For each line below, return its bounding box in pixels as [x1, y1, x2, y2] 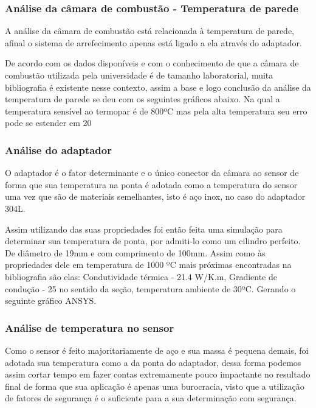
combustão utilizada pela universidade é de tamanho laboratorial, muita [5, 69, 273, 81]
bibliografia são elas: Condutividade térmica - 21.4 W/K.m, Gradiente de [5, 270, 277, 283]
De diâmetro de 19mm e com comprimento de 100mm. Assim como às [5, 246, 266, 259]
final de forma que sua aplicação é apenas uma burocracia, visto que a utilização [5, 379, 304, 392]
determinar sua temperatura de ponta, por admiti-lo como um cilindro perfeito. [5, 234, 301, 247]
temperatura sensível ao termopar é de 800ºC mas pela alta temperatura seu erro [5, 104, 307, 117]
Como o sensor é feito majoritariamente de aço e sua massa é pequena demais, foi [5, 343, 309, 356]
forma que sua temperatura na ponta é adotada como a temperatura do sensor [5, 178, 298, 191]
